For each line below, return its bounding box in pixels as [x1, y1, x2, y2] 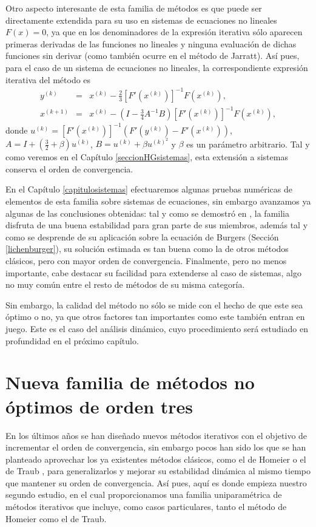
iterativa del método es [5, 73, 91, 86]
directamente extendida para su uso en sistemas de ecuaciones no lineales [5, 13, 277, 26]
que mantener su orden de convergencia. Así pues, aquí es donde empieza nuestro [5, 476, 307, 489]
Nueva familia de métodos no [5, 370, 255, 395]
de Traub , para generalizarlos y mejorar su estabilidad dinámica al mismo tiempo [5, 464, 311, 477]
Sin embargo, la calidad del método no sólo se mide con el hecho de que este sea [5, 298, 303, 311]
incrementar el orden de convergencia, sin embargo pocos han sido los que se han [5, 441, 306, 454]
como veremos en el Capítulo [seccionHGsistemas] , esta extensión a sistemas [5, 151, 288, 163]
